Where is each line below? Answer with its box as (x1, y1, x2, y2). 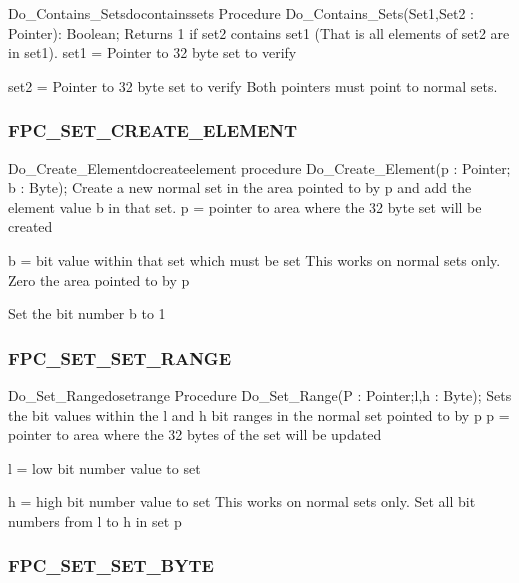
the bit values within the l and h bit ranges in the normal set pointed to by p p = (8, 404, 510, 425)
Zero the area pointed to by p (8, 269, 190, 290)
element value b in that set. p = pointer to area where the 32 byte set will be (8, 196, 482, 217)
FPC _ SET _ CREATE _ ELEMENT (8, 118, 298, 143)
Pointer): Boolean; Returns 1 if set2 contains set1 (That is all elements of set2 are (8, 22, 510, 43)
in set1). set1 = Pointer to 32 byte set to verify (8, 42, 297, 63)
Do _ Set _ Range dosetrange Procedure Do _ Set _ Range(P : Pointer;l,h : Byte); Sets (8, 384, 512, 405)
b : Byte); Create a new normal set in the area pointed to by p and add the (8, 177, 472, 198)
